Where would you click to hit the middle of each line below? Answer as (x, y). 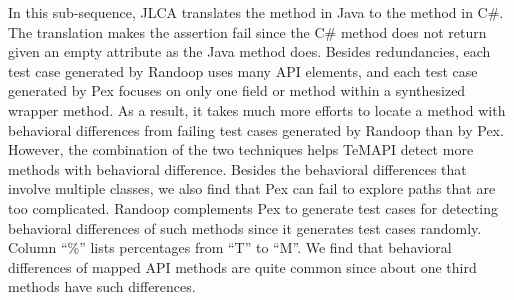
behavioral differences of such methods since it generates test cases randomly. (245, 227)
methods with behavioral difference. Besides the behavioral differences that (237, 168)
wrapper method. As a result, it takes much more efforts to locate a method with (257, 109)
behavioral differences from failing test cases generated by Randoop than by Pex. (256, 129)
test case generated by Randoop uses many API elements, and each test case (243, 70)
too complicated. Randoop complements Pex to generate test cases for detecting (253, 207)
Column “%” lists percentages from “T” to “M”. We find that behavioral (230, 247)
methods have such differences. (102, 286)
